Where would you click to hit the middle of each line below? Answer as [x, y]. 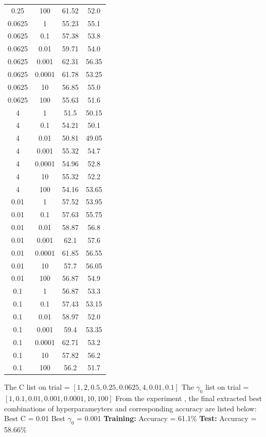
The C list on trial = [37, 387]
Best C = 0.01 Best [35, 418]
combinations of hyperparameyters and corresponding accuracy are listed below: [130, 408]
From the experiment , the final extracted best [189, 398]
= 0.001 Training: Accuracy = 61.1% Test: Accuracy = [167, 418]
